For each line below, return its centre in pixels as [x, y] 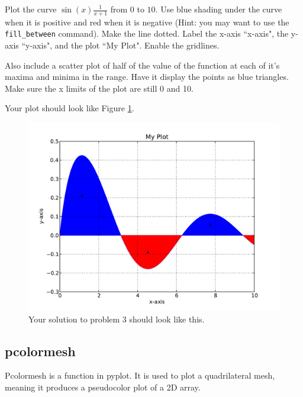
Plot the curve [31, 9]
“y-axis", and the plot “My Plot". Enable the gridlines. [120, 45]
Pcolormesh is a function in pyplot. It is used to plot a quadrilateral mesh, [140, 375]
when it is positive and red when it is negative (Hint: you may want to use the [147, 22]
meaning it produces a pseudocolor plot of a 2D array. [103, 387]
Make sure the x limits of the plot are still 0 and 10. [99, 88]
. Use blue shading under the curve [219, 9]
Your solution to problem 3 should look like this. [117, 319]
